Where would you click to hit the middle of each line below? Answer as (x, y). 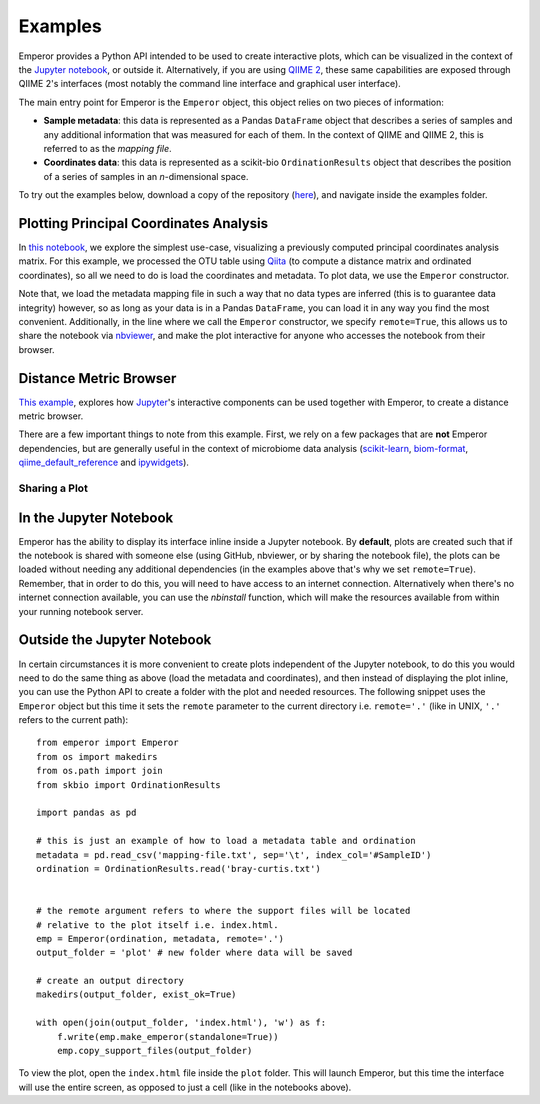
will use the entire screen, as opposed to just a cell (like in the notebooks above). (185, 1087)
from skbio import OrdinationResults (129, 784)
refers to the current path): (73, 720)
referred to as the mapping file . (107, 148)
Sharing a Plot (53, 488)
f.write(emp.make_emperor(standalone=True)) (167, 1036)
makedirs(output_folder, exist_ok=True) (136, 994)
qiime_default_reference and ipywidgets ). (104, 462)
